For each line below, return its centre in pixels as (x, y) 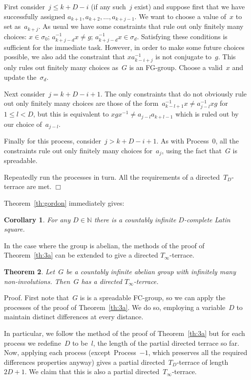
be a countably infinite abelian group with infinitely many (151, 272)
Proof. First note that (37, 297)
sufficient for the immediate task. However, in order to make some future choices (124, 47)
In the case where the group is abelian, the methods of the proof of (104, 245)
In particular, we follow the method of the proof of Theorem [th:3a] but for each (125, 333)
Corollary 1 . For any (37, 219)
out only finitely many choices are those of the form (81, 103)
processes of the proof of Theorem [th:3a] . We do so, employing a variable (115, 307)
